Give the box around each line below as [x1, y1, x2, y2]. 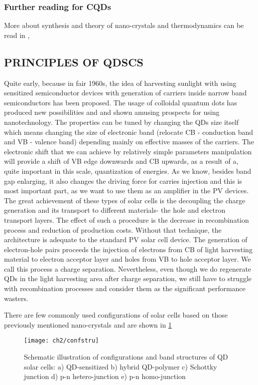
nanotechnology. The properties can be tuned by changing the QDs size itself [4, 116, 239, 127]
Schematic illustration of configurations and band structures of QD [24, 352, 228, 362]
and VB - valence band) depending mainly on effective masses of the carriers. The [4, 136, 254, 147]
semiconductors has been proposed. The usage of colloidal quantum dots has [4, 97, 237, 107]
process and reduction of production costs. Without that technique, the [4, 224, 222, 235]
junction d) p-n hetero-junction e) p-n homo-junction [24, 371, 186, 382]
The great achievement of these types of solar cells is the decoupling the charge [4, 195, 246, 205]
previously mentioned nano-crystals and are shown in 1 [4, 319, 172, 330]
